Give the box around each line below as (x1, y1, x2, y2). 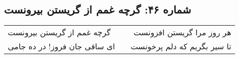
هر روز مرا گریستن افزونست (133, 27, 232, 38)
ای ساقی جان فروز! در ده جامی (8, 41, 115, 52)
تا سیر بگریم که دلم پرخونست (131, 41, 232, 52)
